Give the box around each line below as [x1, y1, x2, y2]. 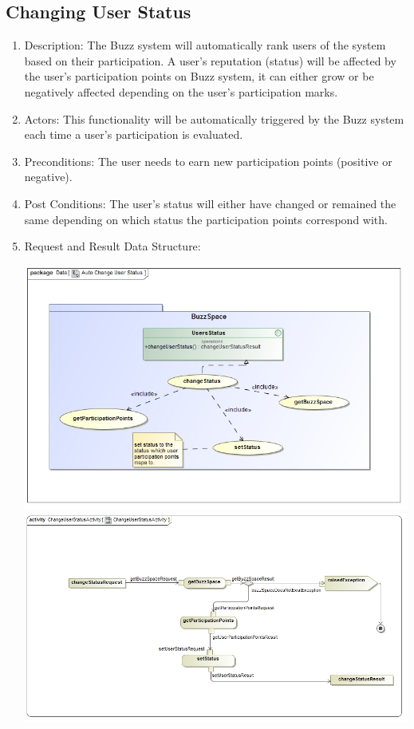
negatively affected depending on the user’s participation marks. [24, 83, 338, 100]
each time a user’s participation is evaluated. [24, 126, 243, 143]
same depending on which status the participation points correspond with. [24, 211, 388, 227]
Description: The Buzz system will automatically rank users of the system [24, 37, 386, 53]
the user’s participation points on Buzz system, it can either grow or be [24, 68, 374, 85]
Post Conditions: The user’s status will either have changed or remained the [24, 195, 396, 211]
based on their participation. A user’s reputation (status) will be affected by [24, 52, 396, 69]
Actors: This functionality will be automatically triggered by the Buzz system [24, 110, 404, 127]
